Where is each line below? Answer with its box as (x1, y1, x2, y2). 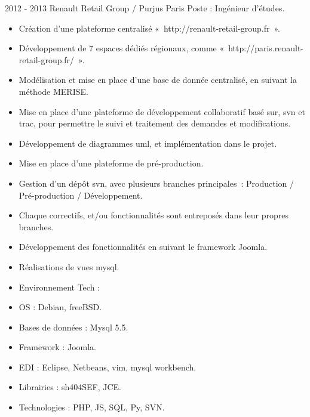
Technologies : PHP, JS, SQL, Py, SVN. (19, 401, 165, 413)
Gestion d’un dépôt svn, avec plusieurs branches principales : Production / (19, 177, 294, 189)
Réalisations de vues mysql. (19, 260, 119, 273)
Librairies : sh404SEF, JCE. (19, 381, 121, 393)
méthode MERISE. (19, 85, 88, 97)
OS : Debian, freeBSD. (19, 301, 102, 313)
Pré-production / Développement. (19, 189, 143, 201)
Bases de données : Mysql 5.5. (19, 320, 128, 333)
